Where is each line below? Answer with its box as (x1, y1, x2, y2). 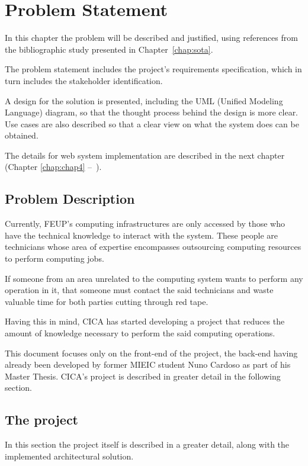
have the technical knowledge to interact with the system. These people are (5, 229, 278, 241)
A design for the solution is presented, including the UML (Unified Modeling (5, 94, 283, 107)
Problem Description (5, 189, 135, 208)
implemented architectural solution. (5, 449, 134, 462)
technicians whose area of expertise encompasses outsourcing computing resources (5, 240, 301, 253)
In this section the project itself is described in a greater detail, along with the (5, 438, 290, 451)
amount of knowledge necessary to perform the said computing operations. (5, 327, 275, 339)
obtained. (5, 129, 38, 142)
